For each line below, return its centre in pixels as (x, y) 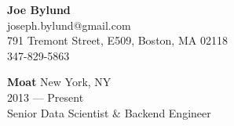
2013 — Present (46, 97)
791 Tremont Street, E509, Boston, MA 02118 (117, 40)
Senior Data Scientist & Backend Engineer (109, 112)
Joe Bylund (39, 9)
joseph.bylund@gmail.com (69, 25)
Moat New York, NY (59, 82)
